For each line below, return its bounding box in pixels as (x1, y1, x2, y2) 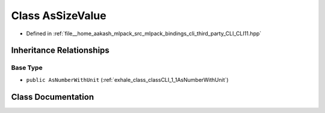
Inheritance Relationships (11, 45, 110, 56)
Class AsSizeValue (11, 9, 107, 22)
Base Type (11, 63, 43, 72)
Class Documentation (11, 91, 94, 102)
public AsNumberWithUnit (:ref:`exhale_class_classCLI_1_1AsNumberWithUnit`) (26, 76, 229, 83)
